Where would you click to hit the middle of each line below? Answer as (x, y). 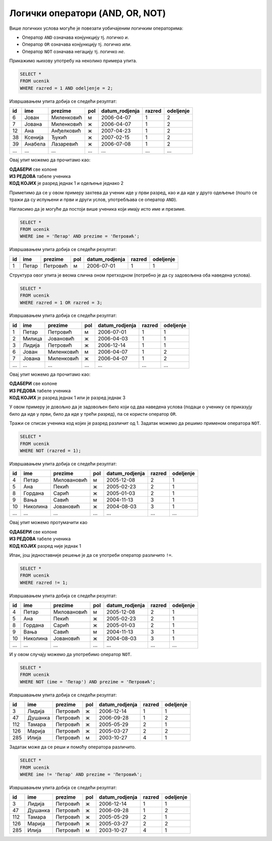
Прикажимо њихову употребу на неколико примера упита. (73, 61)
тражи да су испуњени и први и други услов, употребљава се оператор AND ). (93, 200)
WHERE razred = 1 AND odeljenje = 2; (66, 88)
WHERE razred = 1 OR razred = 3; (61, 303)
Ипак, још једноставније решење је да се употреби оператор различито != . (91, 555)
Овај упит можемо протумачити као (48, 523)
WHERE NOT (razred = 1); (51, 450)
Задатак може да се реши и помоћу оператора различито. (73, 747)
